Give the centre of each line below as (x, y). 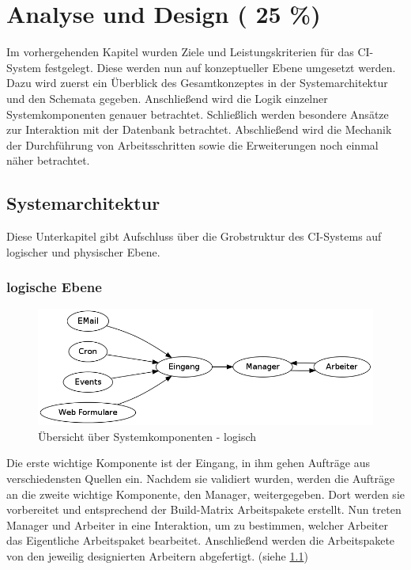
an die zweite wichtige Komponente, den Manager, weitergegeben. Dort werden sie (205, 494)
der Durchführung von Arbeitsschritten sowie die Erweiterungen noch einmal (192, 144)
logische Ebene (54, 287)
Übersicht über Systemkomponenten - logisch (147, 436)
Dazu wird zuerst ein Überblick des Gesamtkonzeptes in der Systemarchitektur (197, 83)
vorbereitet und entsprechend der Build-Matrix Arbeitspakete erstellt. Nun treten (204, 509)
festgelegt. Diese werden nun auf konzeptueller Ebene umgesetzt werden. (220, 67)
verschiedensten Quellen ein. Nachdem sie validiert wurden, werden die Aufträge (201, 478)
